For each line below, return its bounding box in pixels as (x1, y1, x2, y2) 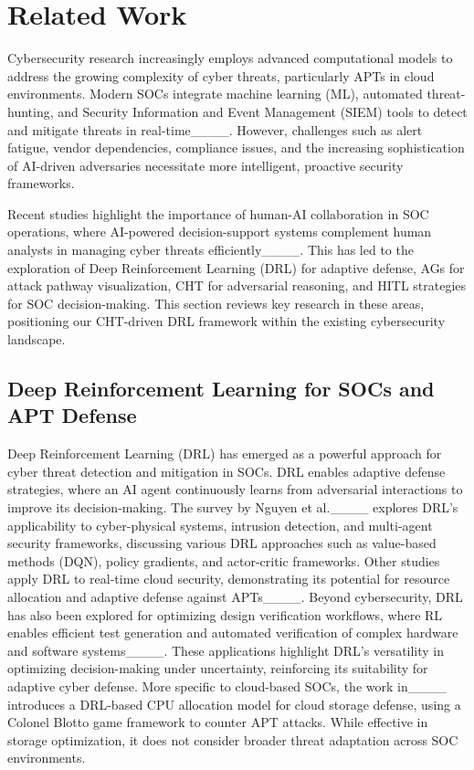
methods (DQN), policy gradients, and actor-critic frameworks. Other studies (7, 551, 440, 570)
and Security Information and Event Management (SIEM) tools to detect (58, 101, 468, 121)
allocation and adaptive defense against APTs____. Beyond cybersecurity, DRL (7, 586, 463, 606)
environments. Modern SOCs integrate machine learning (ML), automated (7, 84, 423, 103)
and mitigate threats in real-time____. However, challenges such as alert (7, 120, 423, 139)
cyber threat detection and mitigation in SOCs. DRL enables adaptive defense (7, 461, 446, 480)
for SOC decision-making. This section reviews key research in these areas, (7, 293, 425, 312)
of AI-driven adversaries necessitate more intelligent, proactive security (7, 155, 404, 174)
